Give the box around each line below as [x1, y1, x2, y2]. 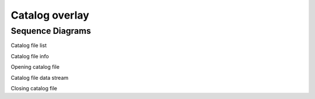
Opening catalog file [10, 63, 60, 70]
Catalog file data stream [10, 74, 69, 81]
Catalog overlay [10, 9, 90, 22]
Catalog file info [10, 52, 49, 59]
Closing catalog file [10, 84, 58, 91]
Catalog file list [10, 42, 47, 49]
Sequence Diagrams [10, 26, 92, 36]
